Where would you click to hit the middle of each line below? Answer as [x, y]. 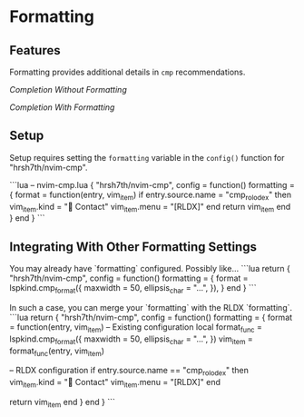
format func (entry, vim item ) [57, 352]
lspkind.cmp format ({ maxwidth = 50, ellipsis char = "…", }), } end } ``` [133, 289]
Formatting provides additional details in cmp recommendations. [127, 72]
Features [35, 50]
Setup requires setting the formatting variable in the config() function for [147, 157]
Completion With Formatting [62, 107]
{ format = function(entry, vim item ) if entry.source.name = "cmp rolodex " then [151, 195]
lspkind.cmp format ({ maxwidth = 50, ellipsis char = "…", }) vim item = [132, 340]
